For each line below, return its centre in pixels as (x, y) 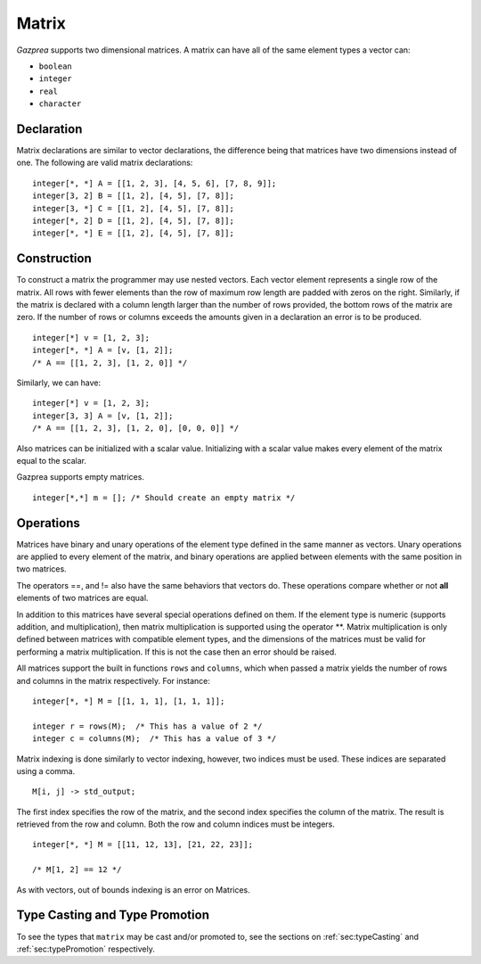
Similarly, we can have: (59, 383)
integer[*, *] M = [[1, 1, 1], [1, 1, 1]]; (129, 701)
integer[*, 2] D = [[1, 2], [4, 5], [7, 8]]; (134, 220)
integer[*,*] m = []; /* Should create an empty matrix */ (164, 498)
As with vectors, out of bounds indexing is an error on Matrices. (134, 890)
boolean (56, 66)
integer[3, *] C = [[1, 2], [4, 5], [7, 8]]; (134, 208)
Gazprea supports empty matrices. (80, 477)
